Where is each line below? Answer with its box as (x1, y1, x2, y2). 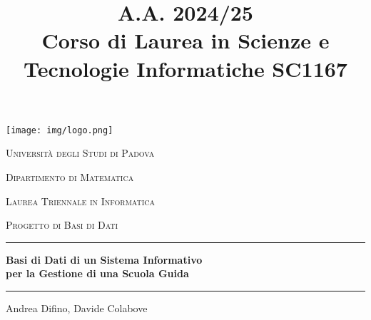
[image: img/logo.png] (6, 125, 113, 135)
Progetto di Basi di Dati (6, 217, 118, 232)
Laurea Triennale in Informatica (6, 193, 156, 208)
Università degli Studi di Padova (6, 145, 155, 160)
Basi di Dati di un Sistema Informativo (6, 252, 203, 267)
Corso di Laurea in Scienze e (41, 26, 330, 55)
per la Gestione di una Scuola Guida (6, 266, 189, 281)
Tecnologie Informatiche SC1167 (24, 53, 347, 83)
